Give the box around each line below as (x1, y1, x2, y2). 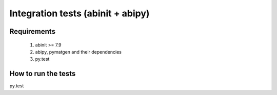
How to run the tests (9, 69, 76, 78)
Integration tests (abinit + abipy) (9, 8, 150, 19)
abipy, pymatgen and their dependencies (35, 49, 122, 55)
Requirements (9, 27, 56, 36)
